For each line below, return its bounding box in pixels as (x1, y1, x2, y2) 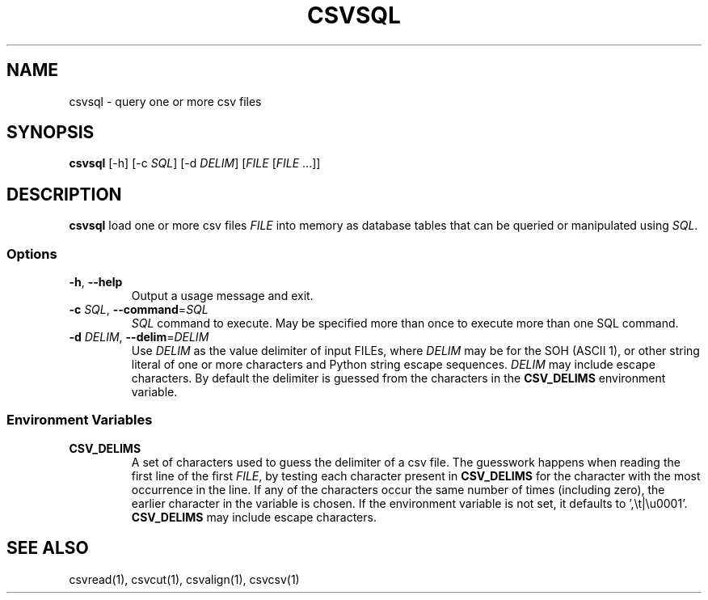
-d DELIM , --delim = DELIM (69, 330, 209, 344)
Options (6, 245, 57, 262)
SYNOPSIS (6, 122, 95, 143)
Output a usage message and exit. (131, 289, 314, 303)
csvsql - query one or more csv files (69, 94, 262, 108)
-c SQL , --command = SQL (69, 302, 209, 317)
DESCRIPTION (6, 184, 122, 205)
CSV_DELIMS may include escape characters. (131, 509, 377, 524)
